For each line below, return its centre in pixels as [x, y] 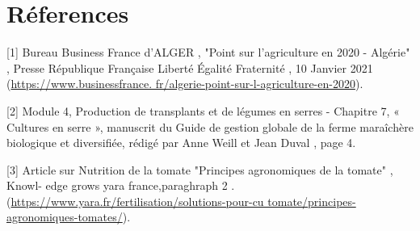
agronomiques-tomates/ [65, 217]
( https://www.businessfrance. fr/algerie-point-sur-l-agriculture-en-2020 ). [185, 84]
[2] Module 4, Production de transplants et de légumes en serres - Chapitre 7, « [203, 110]
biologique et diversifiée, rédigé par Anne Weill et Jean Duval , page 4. [181, 143]
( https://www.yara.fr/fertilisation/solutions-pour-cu [135, 201]
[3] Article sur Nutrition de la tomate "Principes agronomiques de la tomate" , [200, 169]
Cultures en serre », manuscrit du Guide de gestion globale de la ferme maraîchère [210, 126]
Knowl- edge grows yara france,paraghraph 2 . [121, 185]
